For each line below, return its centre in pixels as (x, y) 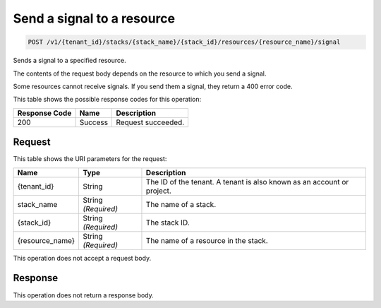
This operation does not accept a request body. (82, 258)
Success (94, 122)
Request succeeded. (150, 122)
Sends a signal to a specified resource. (69, 61)
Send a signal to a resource (94, 18)
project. (159, 191)
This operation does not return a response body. (84, 295)
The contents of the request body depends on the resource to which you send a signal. (140, 73)
